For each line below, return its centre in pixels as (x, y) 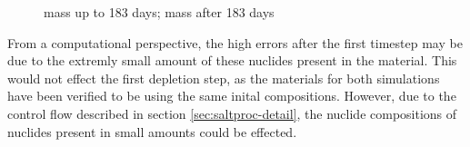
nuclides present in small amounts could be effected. (152, 131)
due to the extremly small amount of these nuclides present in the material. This (232, 60)
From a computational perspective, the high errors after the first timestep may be (235, 42)
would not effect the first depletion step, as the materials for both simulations (224, 78)
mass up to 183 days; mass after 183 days (159, 12)
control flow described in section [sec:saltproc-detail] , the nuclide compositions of (232, 113)
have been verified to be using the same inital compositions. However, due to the (232, 96)
